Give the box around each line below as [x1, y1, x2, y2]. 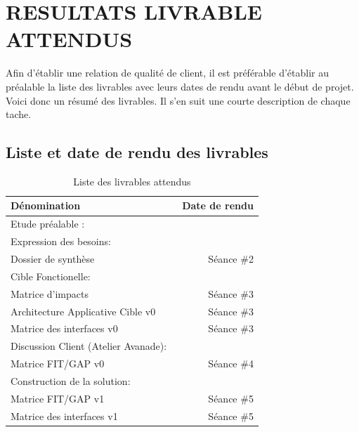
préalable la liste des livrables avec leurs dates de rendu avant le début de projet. [6, 79, 354, 93]
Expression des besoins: [11, 234, 111, 249]
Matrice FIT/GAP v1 [11, 391, 105, 405]
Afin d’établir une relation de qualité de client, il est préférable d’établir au [6, 65, 329, 80]
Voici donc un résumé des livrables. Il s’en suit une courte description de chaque [6, 93, 351, 107]
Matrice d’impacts [11, 286, 89, 301]
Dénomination [11, 198, 81, 213]
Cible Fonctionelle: [11, 268, 91, 283]
